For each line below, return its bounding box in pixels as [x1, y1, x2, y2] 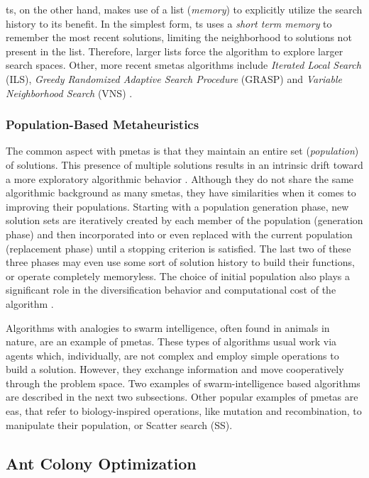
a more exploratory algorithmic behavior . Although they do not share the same [6, 171, 354, 186]
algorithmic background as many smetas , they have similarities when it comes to [6, 185, 356, 200]
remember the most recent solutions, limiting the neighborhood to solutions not [6, 30, 352, 45]
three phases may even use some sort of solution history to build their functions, [6, 255, 355, 269]
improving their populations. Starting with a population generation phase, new [6, 199, 349, 213]
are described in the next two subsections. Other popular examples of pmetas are [6, 389, 358, 404]
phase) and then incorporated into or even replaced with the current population [6, 226, 353, 241]
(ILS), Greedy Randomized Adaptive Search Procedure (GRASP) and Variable [6, 71, 342, 86]
